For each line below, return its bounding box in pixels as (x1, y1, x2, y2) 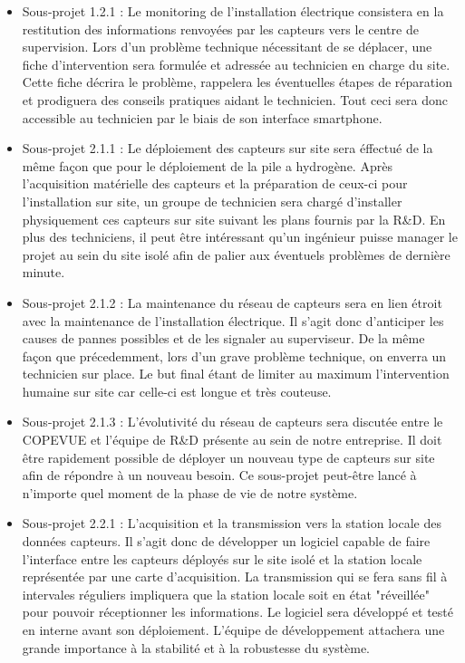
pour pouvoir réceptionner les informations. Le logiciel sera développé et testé (22, 602, 453, 621)
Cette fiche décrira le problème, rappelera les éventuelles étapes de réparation (22, 72, 452, 91)
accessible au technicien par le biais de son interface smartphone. (22, 108, 383, 127)
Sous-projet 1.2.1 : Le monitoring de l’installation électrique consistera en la (22, 2, 444, 20)
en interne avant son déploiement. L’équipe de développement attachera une (22, 620, 445, 639)
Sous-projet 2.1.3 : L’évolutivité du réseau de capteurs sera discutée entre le (22, 412, 443, 431)
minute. (22, 263, 65, 282)
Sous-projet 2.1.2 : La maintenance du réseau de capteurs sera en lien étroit (22, 293, 442, 312)
